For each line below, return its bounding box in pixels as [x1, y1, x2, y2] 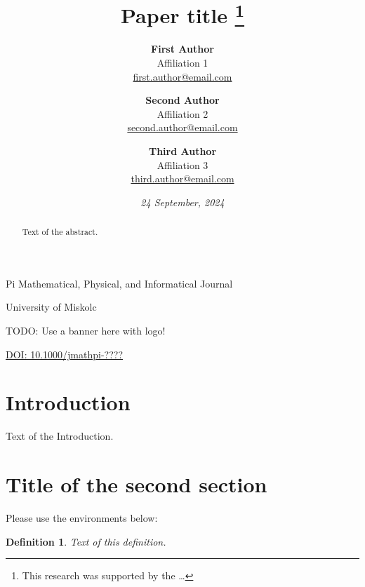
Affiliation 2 [157, 106, 208, 121]
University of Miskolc [6, 299, 97, 314]
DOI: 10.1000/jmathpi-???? [6, 346, 124, 361]
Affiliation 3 [157, 157, 208, 172]
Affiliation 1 [157, 55, 208, 70]
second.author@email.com [127, 120, 238, 135]
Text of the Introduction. [6, 429, 114, 443]
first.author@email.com [133, 69, 232, 83]
